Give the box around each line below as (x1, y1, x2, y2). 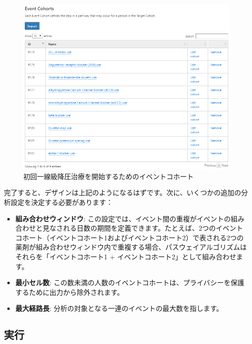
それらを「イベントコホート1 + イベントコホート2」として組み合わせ (15, 251, 236, 261)
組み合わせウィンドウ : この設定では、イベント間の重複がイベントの (15, 213, 231, 223)
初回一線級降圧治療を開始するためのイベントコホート (23, 171, 194, 181)
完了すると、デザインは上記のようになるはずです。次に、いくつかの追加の (4, 187, 241, 198)
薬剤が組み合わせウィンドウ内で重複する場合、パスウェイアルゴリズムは (15, 242, 247, 252)
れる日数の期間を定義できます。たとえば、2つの (63, 223, 216, 233)
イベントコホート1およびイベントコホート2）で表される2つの (49, 232, 244, 242)
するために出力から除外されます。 (15, 287, 124, 297)
